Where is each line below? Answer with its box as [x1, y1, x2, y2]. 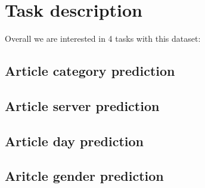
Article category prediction [5, 61, 175, 80]
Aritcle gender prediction [5, 167, 164, 185]
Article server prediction [5, 96, 160, 115]
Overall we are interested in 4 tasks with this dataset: [5, 32, 201, 45]
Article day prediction [5, 131, 144, 150]
